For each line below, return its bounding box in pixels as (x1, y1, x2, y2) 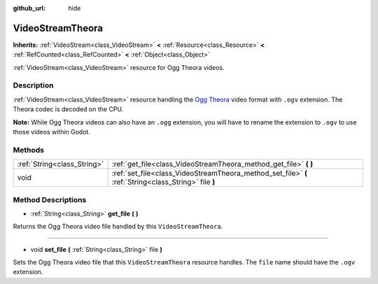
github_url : (13, 4, 45, 12)
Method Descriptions (13, 194, 87, 204)
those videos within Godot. (13, 128, 91, 136)
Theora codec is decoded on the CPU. (13, 105, 124, 113)
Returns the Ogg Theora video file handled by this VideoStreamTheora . (13, 222, 223, 231)
